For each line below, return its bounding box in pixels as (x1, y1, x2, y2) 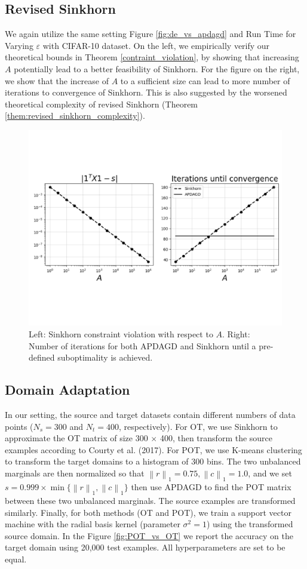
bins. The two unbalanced (206, 455, 301, 467)
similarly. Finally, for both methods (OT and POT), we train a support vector (5, 506, 291, 518)
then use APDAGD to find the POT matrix (131, 481, 291, 493)
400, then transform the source (159, 432, 273, 444)
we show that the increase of (5, 74, 109, 87)
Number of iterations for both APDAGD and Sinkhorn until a (29, 339, 256, 352)
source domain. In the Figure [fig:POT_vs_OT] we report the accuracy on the (5, 529, 293, 542)
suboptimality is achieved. (57, 351, 153, 364)
